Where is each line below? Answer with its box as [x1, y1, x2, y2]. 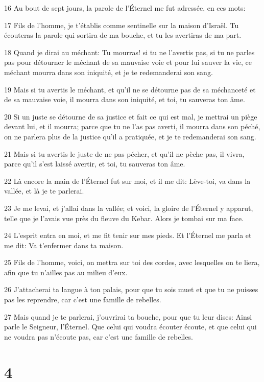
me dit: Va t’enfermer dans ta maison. [4, 240, 124, 250]
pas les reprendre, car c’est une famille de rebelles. [4, 294, 161, 305]
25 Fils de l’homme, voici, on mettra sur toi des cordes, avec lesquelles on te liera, [4, 257, 260, 268]
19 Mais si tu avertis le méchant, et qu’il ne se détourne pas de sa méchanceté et [4, 84, 256, 94]
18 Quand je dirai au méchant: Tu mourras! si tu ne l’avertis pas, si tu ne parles [4, 46, 255, 57]
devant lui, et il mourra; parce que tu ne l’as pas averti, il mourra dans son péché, [4, 121, 260, 132]
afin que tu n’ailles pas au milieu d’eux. [4, 267, 128, 277]
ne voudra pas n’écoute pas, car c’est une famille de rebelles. [4, 331, 193, 342]
